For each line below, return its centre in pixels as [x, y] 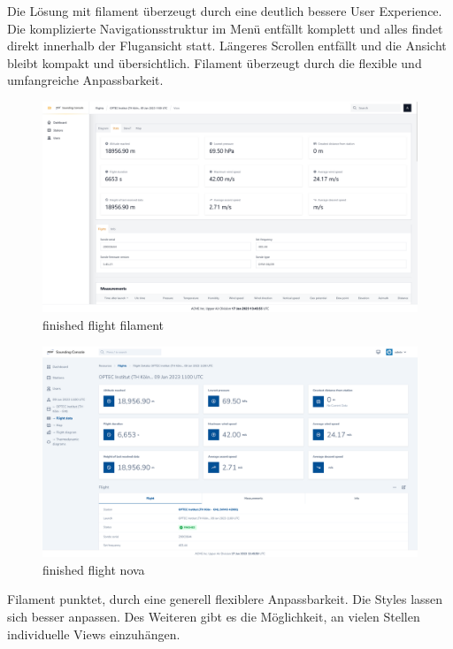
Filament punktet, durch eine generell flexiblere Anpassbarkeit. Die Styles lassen [225, 599]
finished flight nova [94, 569]
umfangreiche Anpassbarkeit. [85, 80]
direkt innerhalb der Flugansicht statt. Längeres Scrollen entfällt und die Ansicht [227, 46]
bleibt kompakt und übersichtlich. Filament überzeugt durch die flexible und [215, 62]
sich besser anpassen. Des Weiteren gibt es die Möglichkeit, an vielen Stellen [214, 616]
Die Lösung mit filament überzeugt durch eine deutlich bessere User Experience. [225, 11]
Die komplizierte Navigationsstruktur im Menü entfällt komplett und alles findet [225, 28]
